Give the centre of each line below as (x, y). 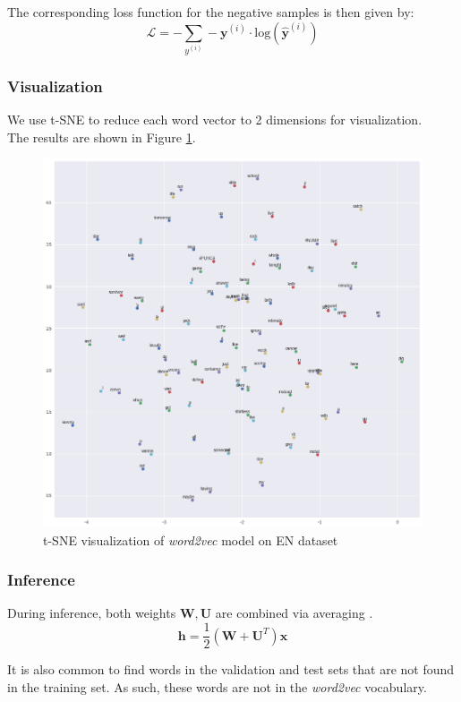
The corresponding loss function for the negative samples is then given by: (211, 12)
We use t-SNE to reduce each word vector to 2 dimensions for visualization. (215, 120)
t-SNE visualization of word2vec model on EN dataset (191, 539)
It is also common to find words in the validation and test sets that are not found (231, 669)
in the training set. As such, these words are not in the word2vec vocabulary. (217, 686)
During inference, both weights (92, 613)
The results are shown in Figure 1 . (102, 137)
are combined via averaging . (294, 613)
